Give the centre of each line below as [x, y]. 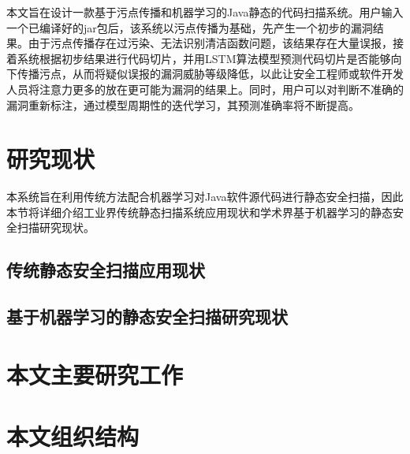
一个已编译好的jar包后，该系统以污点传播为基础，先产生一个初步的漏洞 [190, 27]
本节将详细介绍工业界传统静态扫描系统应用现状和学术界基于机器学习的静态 [199, 212]
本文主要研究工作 [95, 374]
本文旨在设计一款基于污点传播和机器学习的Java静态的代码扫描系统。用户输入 [205, 12]
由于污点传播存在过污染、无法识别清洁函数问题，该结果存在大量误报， [210, 43]
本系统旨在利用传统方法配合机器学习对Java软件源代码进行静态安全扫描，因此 [205, 197]
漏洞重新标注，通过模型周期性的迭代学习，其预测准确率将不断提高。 [183, 104]
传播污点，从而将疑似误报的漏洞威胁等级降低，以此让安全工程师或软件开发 [210, 74]
